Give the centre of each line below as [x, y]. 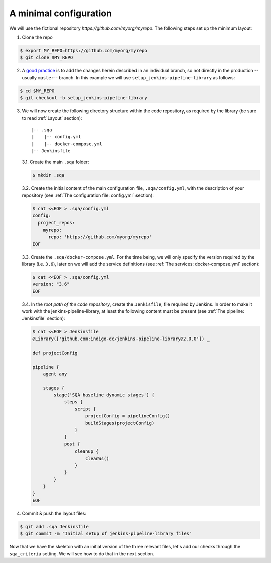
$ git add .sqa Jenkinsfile [54, 527]
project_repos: [56, 223]
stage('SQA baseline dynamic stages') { [104, 395]
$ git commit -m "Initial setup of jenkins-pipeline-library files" [106, 534]
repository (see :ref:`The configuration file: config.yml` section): [88, 195]
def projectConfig [55, 353]
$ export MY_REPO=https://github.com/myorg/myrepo [84, 50]
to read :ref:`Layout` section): [52, 118]
